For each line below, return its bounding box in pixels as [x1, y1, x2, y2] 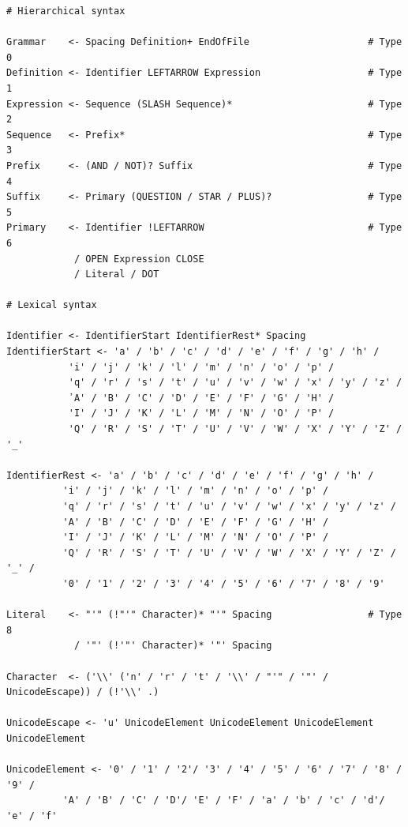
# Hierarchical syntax [6, 6, 125, 17]
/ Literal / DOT [73, 269, 159, 280]
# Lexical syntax [6, 299, 97, 311]
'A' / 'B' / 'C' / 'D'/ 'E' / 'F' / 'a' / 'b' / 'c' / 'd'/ [62, 795, 385, 806]
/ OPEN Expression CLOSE [73, 253, 204, 265]
